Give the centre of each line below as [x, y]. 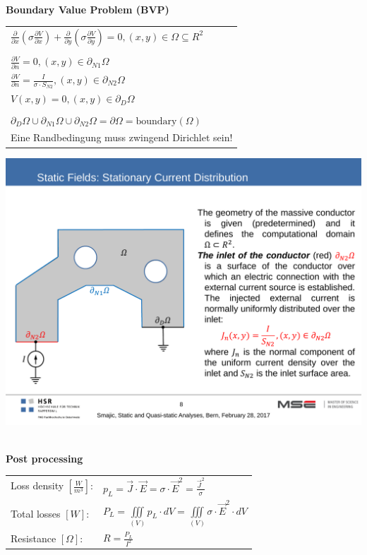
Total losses [36, 513]
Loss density [37, 485]
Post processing [44, 458]
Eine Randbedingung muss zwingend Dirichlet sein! [122, 137]
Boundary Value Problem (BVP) [88, 9]
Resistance [34, 538]
